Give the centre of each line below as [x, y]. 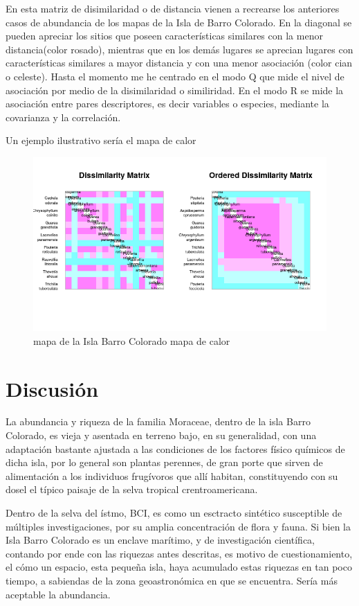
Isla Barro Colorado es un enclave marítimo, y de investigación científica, [160, 540]
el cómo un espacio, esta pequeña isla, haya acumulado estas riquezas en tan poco [179, 567]
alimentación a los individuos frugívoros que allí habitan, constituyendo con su [172, 475]
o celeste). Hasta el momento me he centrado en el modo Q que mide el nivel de [175, 76]
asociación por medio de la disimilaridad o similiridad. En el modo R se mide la [175, 90]
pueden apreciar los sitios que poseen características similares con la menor [164, 36]
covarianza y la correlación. [63, 117]
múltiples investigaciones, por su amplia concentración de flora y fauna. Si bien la [178, 526]
